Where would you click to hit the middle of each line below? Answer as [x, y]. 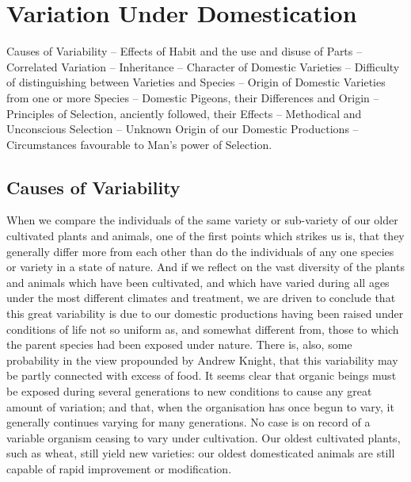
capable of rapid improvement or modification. [119, 468]
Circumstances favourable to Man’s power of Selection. [139, 144]
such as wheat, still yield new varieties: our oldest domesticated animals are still [201, 453]
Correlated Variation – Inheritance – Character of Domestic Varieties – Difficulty [203, 66]
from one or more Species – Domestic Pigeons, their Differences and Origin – [193, 97]
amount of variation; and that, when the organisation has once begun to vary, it [200, 406]
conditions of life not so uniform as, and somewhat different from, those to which [203, 329]
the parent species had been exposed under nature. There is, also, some [179, 344]
